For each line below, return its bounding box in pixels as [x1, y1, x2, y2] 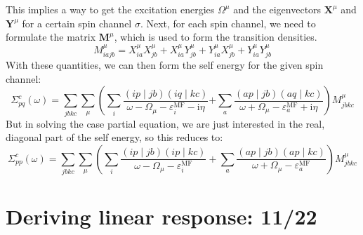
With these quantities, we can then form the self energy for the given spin [6, 58, 324, 72]
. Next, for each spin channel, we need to [140, 15, 316, 30]
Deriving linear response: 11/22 [6, 202, 317, 231]
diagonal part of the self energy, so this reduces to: [6, 130, 223, 145]
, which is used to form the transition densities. [114, 29, 317, 44]
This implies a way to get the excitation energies [6, 2, 215, 16]
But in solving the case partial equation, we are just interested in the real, [6, 116, 325, 130]
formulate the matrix [6, 29, 96, 44]
